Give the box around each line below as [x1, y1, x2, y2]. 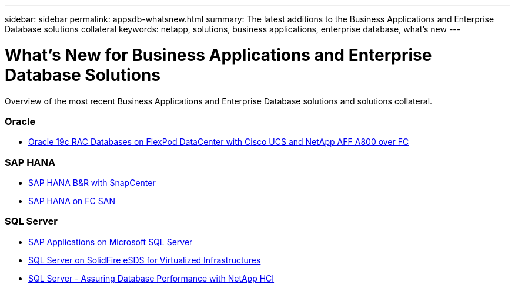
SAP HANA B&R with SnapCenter [28, 178, 156, 188]
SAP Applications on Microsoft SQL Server [28, 236, 193, 247]
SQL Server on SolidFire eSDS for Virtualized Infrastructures [28, 255, 261, 265]
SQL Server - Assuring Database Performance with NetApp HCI [28, 273, 275, 283]
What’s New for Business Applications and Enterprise [5, 45, 432, 65]
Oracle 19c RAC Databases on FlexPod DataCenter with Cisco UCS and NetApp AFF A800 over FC [28, 137, 409, 147]
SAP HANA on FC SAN [28, 196, 115, 206]
